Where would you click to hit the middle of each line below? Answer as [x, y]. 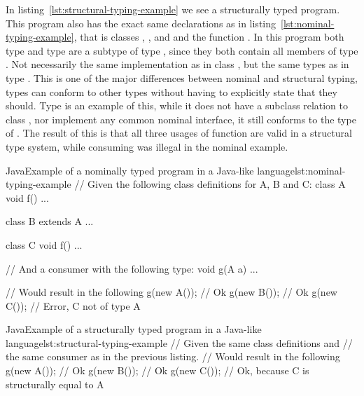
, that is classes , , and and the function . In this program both [209, 37]
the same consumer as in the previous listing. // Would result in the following [173, 356]
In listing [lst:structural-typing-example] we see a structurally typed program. [173, 9]
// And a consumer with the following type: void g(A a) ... [132, 268]
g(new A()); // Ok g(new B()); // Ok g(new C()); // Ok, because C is [157, 370]
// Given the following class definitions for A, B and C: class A [210, 184]
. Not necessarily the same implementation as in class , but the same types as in [177, 64]
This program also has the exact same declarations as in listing [141, 23]
